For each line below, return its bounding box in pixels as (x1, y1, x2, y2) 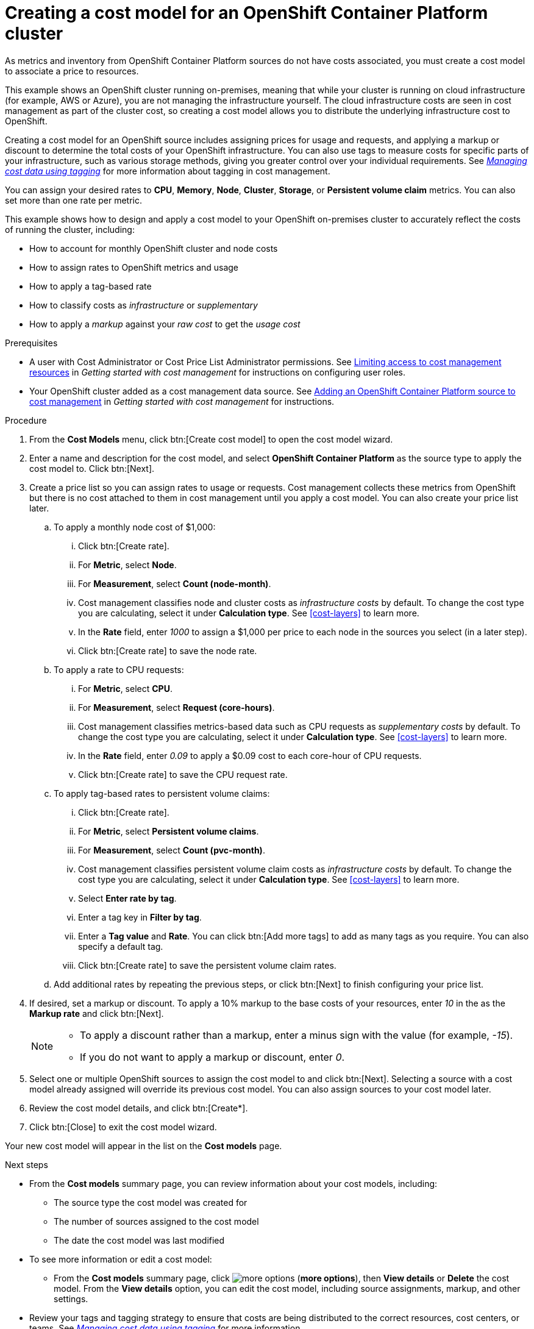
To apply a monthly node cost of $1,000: (54, 521, 216, 532)
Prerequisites (5, 337, 58, 348)
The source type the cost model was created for (54, 1197, 247, 1208)
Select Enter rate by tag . (78, 893, 177, 903)
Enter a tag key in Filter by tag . (78, 911, 202, 922)
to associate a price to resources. (5, 65, 139, 76)
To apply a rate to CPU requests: (54, 664, 184, 675)
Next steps (5, 1159, 48, 1170)
